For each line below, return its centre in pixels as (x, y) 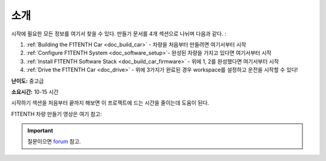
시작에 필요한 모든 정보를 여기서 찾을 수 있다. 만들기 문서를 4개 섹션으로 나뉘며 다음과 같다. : (119, 34)
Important (40, 131)
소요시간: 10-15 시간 (35, 92)
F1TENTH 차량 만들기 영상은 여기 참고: (56, 114)
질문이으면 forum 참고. (54, 142)
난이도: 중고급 (27, 80)
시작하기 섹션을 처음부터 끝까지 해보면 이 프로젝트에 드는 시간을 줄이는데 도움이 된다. (110, 103)
